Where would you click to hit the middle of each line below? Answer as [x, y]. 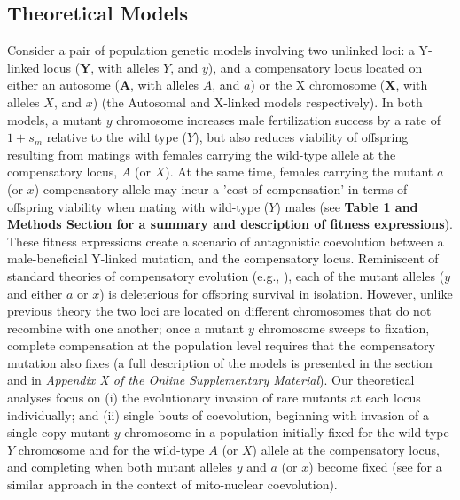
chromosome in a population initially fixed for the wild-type [287, 432]
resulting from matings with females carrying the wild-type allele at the [202, 154]
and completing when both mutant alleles [120, 467]
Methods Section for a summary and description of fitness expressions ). [230, 224]
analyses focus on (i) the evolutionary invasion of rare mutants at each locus [214, 398]
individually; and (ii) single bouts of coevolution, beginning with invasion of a [218, 414]
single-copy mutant [58, 432]
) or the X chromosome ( [318, 85]
